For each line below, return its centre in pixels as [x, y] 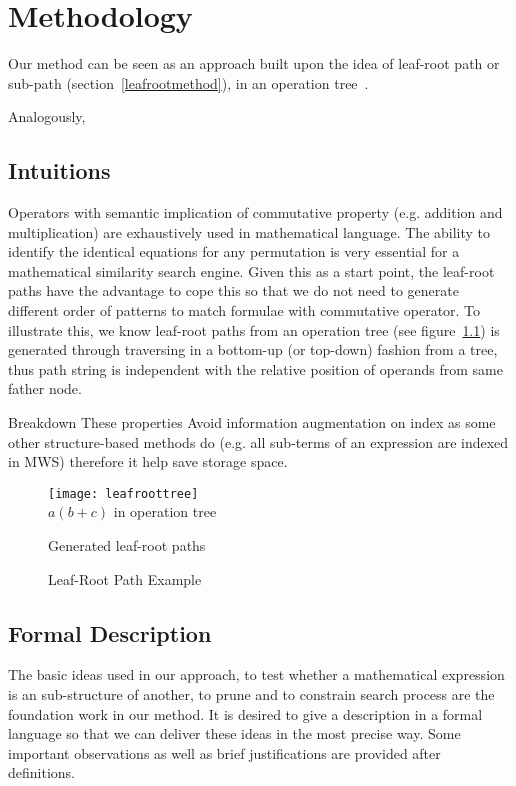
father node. [45, 388]
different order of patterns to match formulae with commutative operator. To [244, 310]
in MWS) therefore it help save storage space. [148, 461]
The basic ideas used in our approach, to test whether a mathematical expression [256, 674]
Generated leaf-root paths [127, 545]
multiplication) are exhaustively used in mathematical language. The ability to [249, 231]
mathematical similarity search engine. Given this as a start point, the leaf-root [251, 270]
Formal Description [110, 632]
